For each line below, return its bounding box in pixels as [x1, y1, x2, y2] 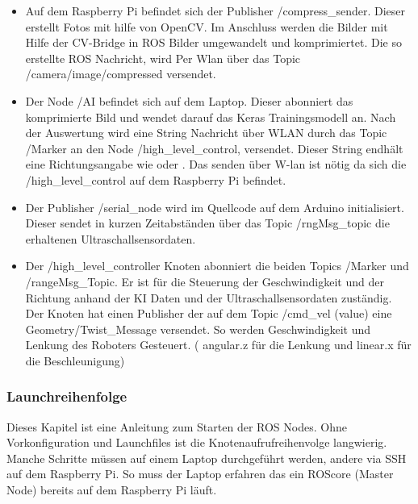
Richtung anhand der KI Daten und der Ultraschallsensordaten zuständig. [25, 289, 392, 306]
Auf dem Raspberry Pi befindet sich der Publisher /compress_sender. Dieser [25, 2, 405, 19]
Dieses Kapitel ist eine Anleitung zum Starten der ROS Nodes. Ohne [6, 418, 347, 435]
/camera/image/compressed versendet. [25, 65, 216, 82]
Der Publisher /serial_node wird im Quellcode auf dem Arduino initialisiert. [25, 198, 404, 215]
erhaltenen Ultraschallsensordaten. [25, 230, 196, 247]
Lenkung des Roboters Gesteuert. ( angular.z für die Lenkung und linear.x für [25, 336, 412, 353]
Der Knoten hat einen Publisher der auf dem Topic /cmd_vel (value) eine [25, 305, 392, 322]
